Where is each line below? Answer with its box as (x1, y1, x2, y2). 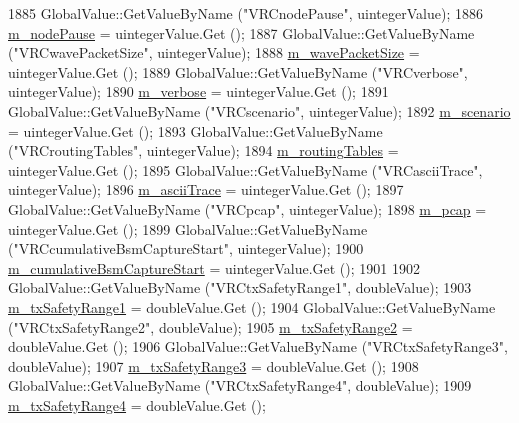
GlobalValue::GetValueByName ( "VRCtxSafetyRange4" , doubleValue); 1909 (8, 375, 472, 396)
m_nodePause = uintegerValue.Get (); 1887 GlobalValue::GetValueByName (8, 22, 475, 43)
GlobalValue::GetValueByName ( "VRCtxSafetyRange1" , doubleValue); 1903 (8, 277, 472, 298)
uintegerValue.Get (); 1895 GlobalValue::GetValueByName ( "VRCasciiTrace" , (8, 159, 483, 180)
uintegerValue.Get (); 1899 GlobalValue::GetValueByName (8, 218, 368, 239)
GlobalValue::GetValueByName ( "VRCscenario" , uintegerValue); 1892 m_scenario (8, 100, 511, 121)
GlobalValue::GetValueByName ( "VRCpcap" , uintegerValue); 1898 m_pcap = (8, 198, 487, 219)
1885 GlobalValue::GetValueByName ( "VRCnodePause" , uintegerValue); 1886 (8, 3, 483, 23)
